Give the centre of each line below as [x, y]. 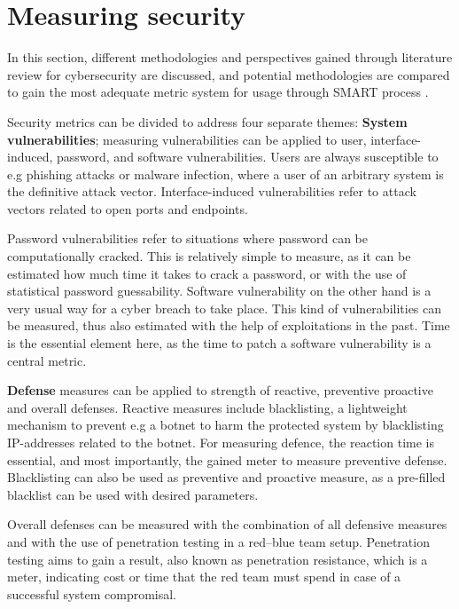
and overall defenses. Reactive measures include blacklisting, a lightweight [207, 407]
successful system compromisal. [92, 593]
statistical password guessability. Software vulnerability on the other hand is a [219, 291]
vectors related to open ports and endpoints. [128, 208]
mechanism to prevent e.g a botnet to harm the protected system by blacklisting [226, 425]
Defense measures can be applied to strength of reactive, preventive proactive [220, 390]
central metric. [47, 360]
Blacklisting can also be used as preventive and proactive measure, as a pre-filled [226, 477]
